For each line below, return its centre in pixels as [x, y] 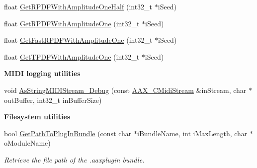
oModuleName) [27, 143]
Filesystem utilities [37, 117]
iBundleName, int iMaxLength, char [192, 133]
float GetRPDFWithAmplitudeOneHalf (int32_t [78, 6]
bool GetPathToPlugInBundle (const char [68, 133]
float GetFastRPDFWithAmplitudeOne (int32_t [78, 40]
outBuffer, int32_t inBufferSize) [53, 100]
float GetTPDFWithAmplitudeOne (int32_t [72, 56]
